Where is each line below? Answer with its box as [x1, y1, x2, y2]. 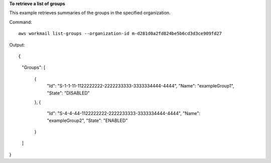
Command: [9, 19, 32, 25]
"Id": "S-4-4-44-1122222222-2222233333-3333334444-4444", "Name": [47, 110, 201, 116]
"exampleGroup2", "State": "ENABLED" [47, 117, 128, 123]
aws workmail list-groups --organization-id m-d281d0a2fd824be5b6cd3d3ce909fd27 [18, 30, 222, 36]
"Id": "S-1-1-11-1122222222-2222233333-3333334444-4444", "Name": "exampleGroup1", [47, 83, 234, 89]
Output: [9, 41, 25, 47]
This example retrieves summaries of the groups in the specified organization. [9, 10, 171, 16]
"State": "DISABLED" [47, 90, 90, 96]
